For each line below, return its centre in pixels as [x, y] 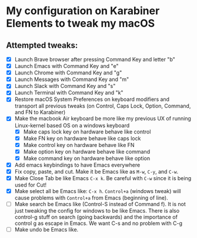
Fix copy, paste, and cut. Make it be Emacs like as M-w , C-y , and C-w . [96, 171]
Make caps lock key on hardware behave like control [87, 132]
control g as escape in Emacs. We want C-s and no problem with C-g [98, 223]
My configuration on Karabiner [83, 11]
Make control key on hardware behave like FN [79, 145]
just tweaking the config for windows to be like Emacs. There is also [97, 211]
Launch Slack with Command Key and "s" [65, 86]
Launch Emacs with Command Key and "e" [66, 66]
